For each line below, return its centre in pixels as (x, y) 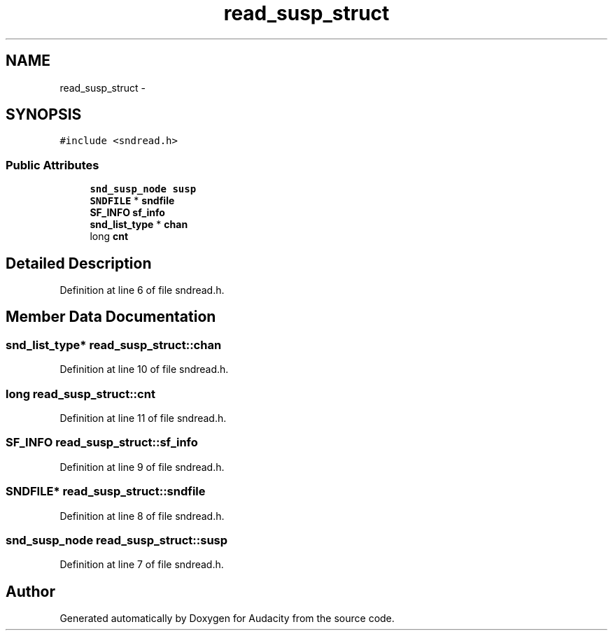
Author (30, 591)
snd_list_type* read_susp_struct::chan (114, 345)
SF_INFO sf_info (127, 213)
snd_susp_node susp (143, 189)
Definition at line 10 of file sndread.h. (144, 369)
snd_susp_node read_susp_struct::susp (117, 540)
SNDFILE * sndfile (132, 201)
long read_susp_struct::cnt (80, 394)
